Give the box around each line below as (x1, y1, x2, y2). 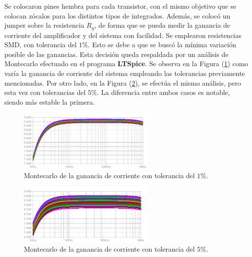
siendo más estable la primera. (4, 96, 95, 107)
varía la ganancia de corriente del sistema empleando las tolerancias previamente (4, 68, 245, 78)
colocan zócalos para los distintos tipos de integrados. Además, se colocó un (4, 10, 231, 20)
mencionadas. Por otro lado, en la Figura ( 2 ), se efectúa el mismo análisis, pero (4, 77, 241, 88)
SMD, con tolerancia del (4, 39, 77, 50)
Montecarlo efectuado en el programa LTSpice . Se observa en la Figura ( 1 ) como (4, 58, 248, 69)
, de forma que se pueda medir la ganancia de (94, 20, 231, 30)
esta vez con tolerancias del (4, 87, 86, 97)
